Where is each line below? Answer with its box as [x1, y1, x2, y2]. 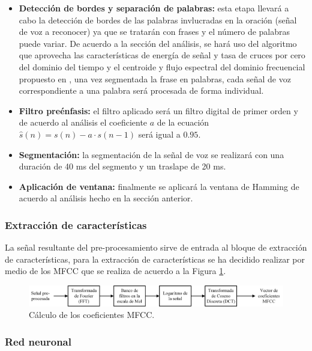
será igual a [138, 127, 181, 140]
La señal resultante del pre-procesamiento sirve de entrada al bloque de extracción [5, 241, 307, 254]
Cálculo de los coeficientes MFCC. [29, 308, 155, 321]
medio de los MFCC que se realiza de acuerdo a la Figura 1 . [5, 264, 226, 277]
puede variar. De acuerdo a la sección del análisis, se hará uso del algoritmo [19, 37, 297, 49]
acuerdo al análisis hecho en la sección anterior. [19, 192, 193, 204]
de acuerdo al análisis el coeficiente [19, 116, 148, 129]
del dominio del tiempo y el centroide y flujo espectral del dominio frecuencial [19, 60, 305, 73]
